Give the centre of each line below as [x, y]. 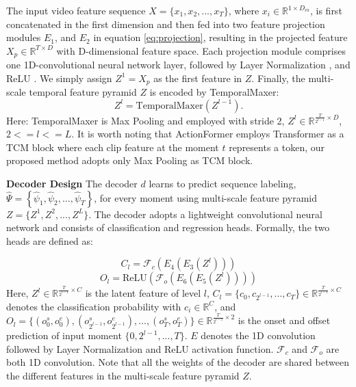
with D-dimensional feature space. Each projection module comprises [201, 50]
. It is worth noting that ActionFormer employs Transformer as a [208, 134]
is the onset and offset [284, 320]
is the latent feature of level [143, 293]
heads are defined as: [50, 240]
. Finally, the [278, 78]
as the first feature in [198, 78]
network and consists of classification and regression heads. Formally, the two [168, 227]
